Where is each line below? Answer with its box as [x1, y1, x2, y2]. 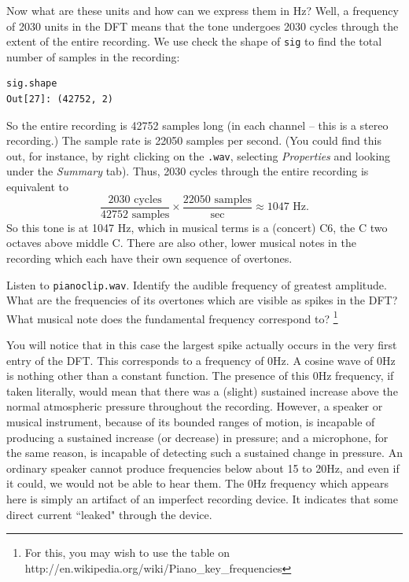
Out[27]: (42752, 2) [6, 94, 114, 105]
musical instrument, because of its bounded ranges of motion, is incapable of [6, 413, 375, 429]
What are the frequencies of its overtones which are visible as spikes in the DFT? [6, 292, 398, 308]
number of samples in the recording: [6, 48, 180, 64]
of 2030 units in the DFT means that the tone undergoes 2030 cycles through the [6, 17, 399, 34]
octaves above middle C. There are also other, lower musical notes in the [6, 234, 356, 251]
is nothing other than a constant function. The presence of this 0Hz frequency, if [6, 367, 394, 384]
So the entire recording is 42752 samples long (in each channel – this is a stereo [6, 116, 389, 133]
